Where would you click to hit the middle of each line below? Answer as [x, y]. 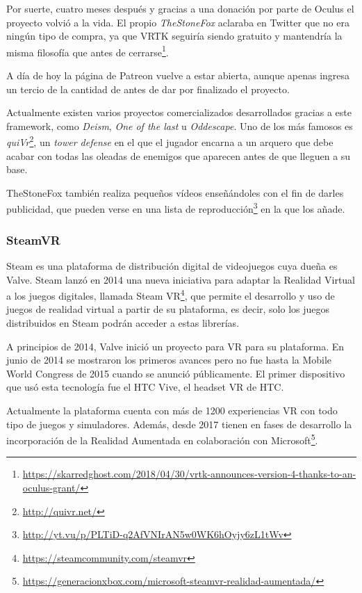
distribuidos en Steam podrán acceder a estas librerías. [123, 322]
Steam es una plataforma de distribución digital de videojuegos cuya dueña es [172, 265]
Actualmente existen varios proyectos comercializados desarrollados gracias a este [179, 112]
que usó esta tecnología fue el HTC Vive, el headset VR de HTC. [145, 387]
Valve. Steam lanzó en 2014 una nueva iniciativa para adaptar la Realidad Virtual [181, 279]
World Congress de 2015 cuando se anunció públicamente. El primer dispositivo [176, 373]
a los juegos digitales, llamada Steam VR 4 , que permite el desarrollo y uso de [171, 294]
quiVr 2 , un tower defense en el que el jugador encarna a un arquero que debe [170, 141]
